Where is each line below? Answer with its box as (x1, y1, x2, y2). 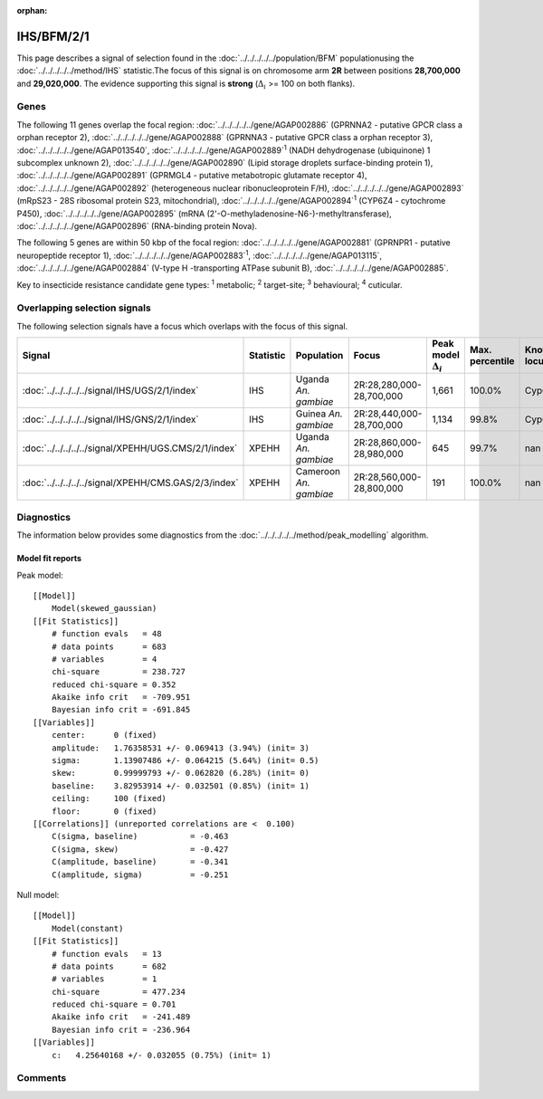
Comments (16, 1072, 67, 1085)
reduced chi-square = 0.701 (51, 999, 176, 1009)
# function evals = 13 (51, 949, 162, 959)
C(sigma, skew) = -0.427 (51, 844, 229, 855)
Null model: (16, 889, 60, 900)
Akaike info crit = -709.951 (51, 693, 191, 702)
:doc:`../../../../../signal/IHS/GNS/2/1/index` (22, 413, 199, 425)
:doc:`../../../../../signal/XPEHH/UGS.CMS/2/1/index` (22, 442, 238, 454)
